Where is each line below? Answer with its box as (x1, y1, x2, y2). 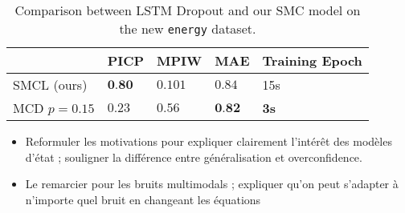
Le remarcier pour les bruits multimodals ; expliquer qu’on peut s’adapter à (25, 175, 399, 192)
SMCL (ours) (13, 75, 88, 94)
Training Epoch (262, 51, 362, 70)
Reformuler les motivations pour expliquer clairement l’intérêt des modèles (25, 133, 392, 149)
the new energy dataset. (119, 19, 256, 38)
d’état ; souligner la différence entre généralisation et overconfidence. (25, 148, 362, 165)
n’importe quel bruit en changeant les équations (25, 191, 261, 207)
